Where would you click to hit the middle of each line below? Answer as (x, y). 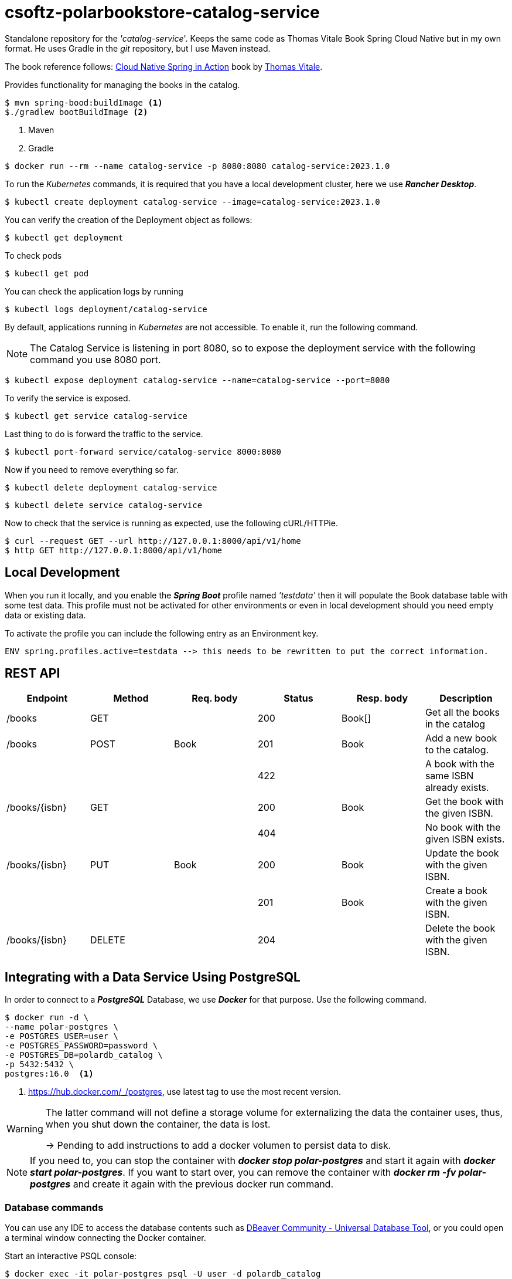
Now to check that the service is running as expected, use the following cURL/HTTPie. (171, 523)
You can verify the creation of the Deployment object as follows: (129, 219)
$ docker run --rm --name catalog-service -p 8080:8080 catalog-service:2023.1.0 (197, 166)
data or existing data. (45, 615)
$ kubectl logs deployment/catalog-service (106, 309)
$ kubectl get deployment (64, 237)
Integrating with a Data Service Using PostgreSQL (153, 977)
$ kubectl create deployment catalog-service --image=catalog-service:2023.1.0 (192, 202)
